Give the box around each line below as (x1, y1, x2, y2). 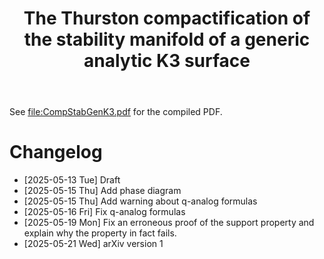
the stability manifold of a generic (23, 28, 311, 51)
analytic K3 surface (83, 50, 251, 72)
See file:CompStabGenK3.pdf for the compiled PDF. (9, 106, 223, 118)
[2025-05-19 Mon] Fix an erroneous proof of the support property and (23, 217, 315, 229)
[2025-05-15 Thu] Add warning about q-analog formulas (23, 195, 258, 207)
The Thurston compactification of (23, 7, 311, 30)
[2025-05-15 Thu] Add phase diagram (23, 185, 182, 197)
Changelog (9, 141, 103, 164)
